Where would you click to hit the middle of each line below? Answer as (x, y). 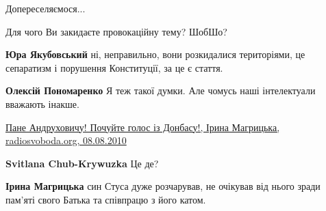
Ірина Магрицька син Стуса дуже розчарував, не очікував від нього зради (163, 186)
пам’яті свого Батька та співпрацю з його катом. (106, 199)
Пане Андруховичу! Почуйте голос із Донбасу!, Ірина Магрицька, (143, 127)
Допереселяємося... (46, 8)
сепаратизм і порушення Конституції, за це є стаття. (114, 67)
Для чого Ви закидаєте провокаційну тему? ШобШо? (116, 31)
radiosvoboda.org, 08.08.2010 (66, 140)
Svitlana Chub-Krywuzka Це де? (82, 163)
